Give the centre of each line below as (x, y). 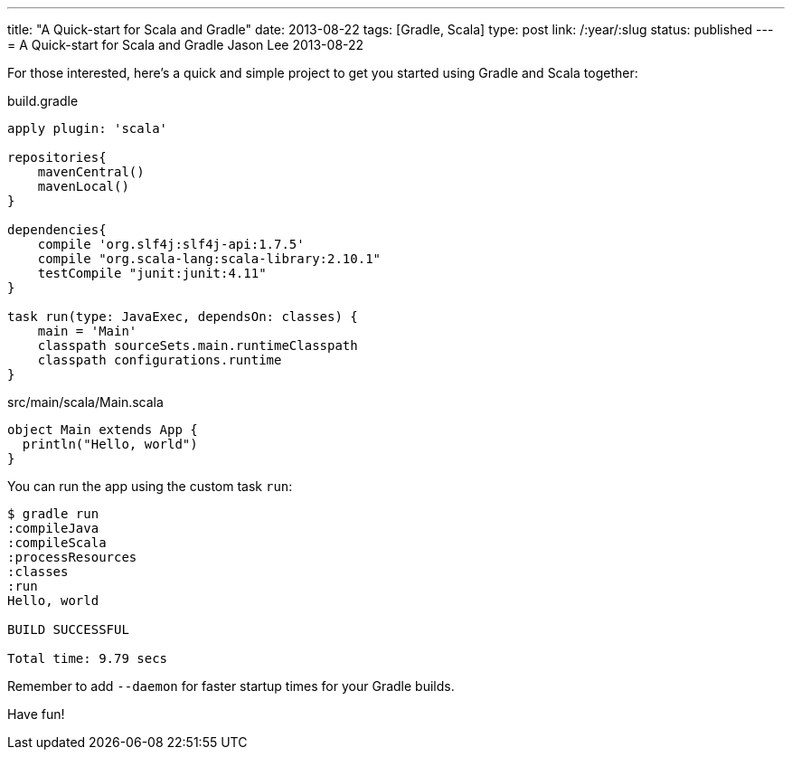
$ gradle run (53, 514)
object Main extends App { (103, 430)
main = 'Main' (87, 331)
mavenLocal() (83, 186)
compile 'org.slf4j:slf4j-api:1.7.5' (171, 244)
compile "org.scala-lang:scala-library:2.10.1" (209, 259)
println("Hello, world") (110, 444)
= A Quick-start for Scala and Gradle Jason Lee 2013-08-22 (186, 45)
